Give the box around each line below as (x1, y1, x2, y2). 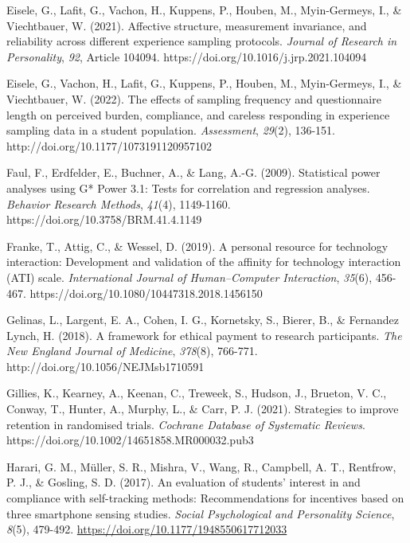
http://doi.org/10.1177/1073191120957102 (6, 137, 212, 154)
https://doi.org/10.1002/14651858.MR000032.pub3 (6, 432, 254, 448)
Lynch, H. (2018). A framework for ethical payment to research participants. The (6, 326, 402, 343)
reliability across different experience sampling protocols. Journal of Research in (6, 33, 397, 49)
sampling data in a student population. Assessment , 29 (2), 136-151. (6, 122, 335, 139)
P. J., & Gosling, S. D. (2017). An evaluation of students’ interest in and (6, 474, 361, 490)
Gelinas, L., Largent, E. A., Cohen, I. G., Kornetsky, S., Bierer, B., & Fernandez (6, 311, 399, 328)
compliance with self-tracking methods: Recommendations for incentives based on (6, 490, 404, 506)
